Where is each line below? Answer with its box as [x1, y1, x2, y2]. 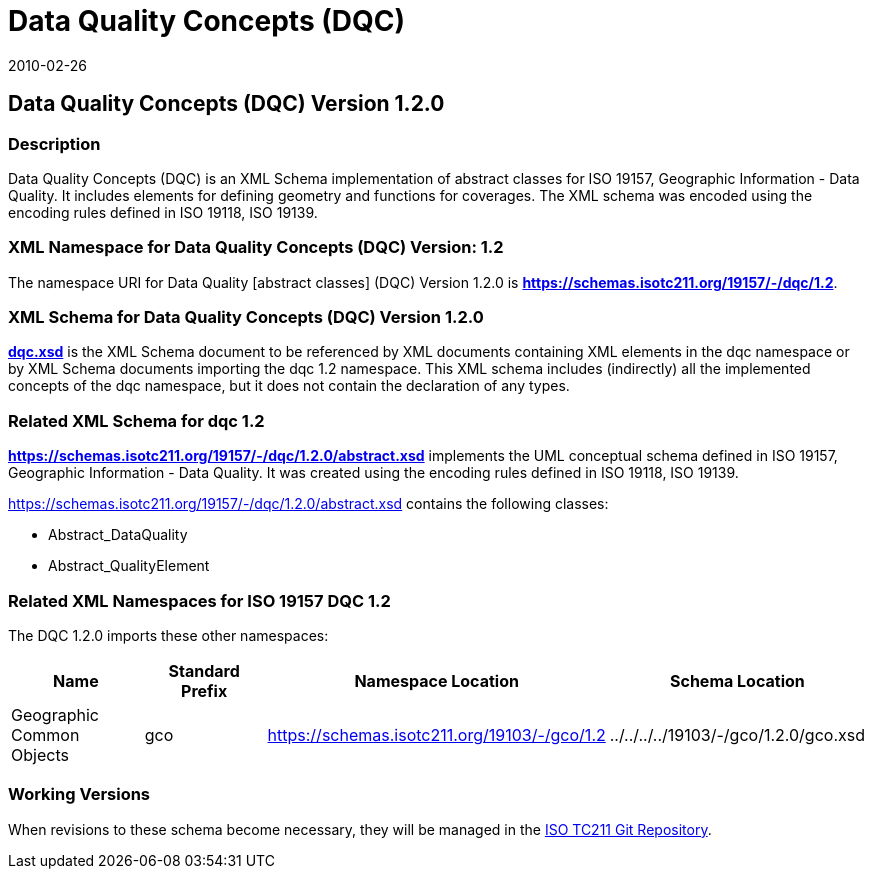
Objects [11, 744, 69, 765]
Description [8, 133, 101, 154]
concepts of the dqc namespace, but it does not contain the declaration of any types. [8, 377, 570, 395]
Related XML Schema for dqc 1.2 [8, 410, 265, 431]
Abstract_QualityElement [48, 557, 210, 575]
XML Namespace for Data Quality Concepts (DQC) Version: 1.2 [8, 237, 504, 258]
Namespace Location [354, 670, 519, 691]
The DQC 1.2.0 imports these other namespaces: [8, 626, 329, 644]
